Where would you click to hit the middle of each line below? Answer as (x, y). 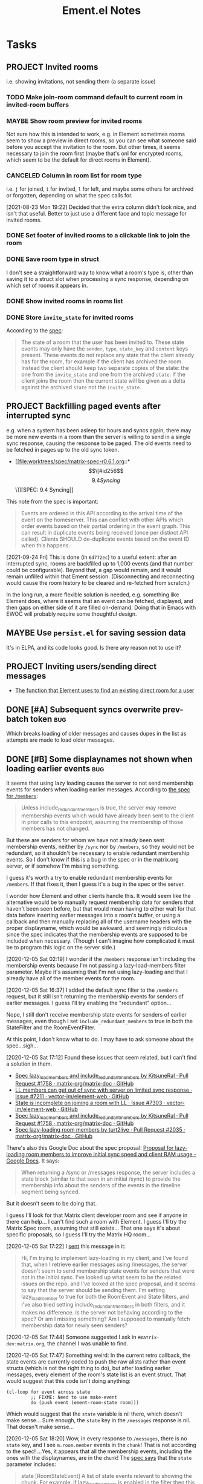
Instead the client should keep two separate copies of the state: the (105, 368)
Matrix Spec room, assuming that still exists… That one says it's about (93, 1228)
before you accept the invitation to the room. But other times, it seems (93, 147)
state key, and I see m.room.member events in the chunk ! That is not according (101, 1445)
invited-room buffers (38, 105)
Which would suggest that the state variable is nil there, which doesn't (94, 1414)
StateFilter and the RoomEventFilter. (51, 1027)
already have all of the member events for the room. (71, 978)
